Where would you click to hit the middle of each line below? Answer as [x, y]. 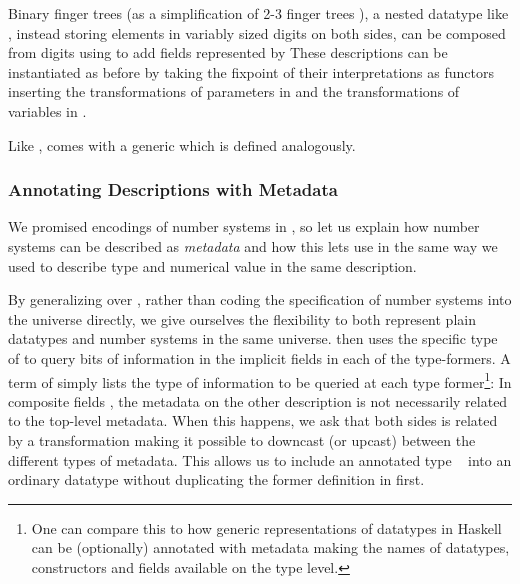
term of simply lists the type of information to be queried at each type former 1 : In [260, 380]
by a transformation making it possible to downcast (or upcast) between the [242, 439]
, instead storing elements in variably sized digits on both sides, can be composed [257, 32]
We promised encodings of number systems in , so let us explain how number [244, 226]
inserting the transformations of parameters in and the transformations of [234, 91]
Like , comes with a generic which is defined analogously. [182, 144]
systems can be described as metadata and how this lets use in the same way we [253, 245]
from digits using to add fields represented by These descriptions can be [228, 52]
